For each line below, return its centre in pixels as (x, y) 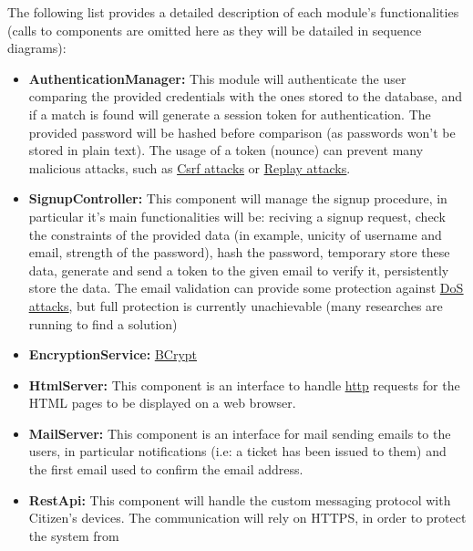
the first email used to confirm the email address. (166, 469)
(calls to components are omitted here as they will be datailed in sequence (215, 30)
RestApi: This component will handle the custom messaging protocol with (240, 499)
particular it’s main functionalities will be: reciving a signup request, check (237, 216)
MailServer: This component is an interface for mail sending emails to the (240, 433)
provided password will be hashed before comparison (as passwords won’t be (242, 132)
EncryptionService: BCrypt (113, 354)
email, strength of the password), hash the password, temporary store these (239, 252)
